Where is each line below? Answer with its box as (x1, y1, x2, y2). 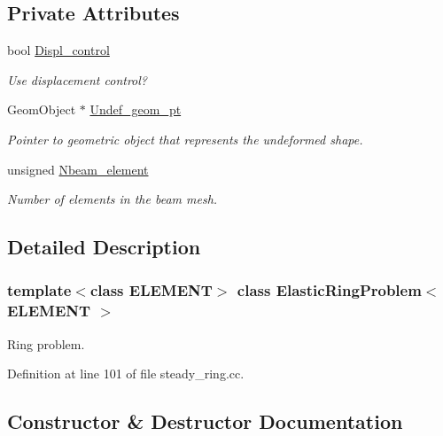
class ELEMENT (89, 279, 213, 301)
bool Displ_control (7, 41, 110, 59)
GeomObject (7, 100, 76, 119)
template (7, 279, 72, 301)
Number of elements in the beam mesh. (7, 190, 218, 208)
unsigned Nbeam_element (7, 160, 149, 178)
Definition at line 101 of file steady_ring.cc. (7, 364, 245, 383)
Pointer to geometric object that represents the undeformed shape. (7, 129, 363, 148)
